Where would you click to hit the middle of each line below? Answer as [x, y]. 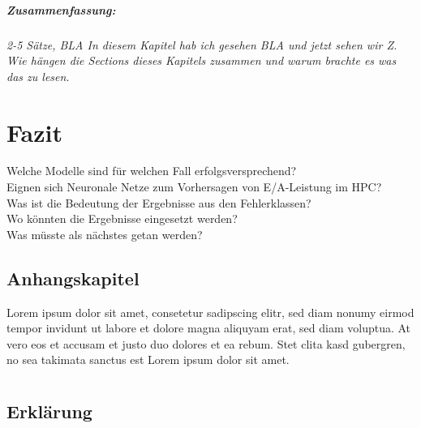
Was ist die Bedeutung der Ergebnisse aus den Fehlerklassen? [159, 202]
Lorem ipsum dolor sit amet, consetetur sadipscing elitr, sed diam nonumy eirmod [210, 312]
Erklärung [49, 411]
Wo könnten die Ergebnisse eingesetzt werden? [122, 218]
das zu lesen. [38, 76]
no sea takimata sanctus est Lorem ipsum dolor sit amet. [148, 360]
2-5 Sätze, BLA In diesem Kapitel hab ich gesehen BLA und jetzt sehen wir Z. [202, 44]
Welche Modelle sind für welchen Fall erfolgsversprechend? [152, 171]
